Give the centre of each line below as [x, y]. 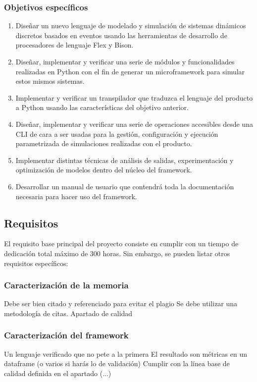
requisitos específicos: [36, 263]
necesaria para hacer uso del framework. [76, 196]
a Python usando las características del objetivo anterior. [102, 107]
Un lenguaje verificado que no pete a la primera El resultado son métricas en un [126, 354]
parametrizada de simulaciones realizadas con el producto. [104, 143]
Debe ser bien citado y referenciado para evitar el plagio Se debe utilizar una [121, 303]
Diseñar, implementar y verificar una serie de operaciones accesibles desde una [134, 124]
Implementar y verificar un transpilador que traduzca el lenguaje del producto [134, 97]
